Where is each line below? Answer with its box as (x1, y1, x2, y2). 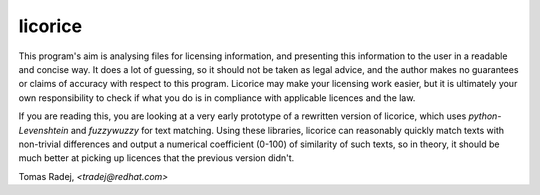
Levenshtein (18, 124, 69, 136)
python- (468, 110, 502, 122)
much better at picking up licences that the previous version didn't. (18, 152, 295, 164)
